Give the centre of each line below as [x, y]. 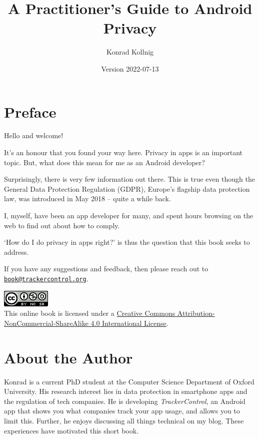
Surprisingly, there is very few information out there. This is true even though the [129, 179]
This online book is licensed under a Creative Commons [90, 313]
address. [16, 252]
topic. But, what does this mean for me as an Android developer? [104, 162]
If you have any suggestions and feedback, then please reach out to [106, 269]
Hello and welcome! [34, 135]
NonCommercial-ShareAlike [46, 323]
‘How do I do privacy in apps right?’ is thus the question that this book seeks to [127, 242]
